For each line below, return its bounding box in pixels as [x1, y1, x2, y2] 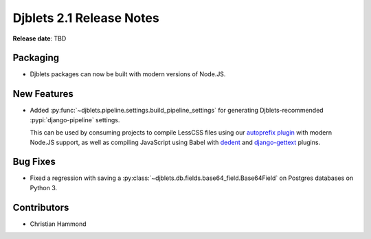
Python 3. [30, 183, 58, 192]
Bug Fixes [12, 156, 56, 168]
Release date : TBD [12, 34, 67, 43]
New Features [12, 88, 74, 100]
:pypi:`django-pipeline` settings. [30, 115, 120, 124]
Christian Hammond [30, 220, 87, 228]
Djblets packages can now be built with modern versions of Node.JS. [30, 70, 226, 78]
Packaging [12, 52, 60, 64]
